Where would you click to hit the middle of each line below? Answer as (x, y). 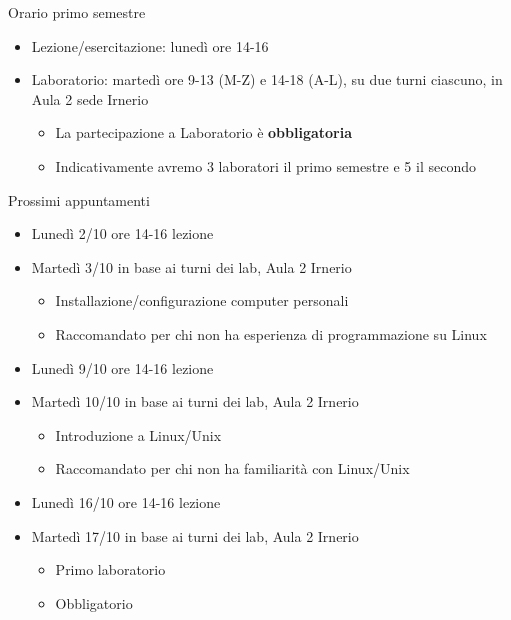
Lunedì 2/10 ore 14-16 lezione (122, 233)
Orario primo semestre (77, 12)
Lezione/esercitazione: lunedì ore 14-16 (150, 45)
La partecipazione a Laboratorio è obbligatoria (204, 132)
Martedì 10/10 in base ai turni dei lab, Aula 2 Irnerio (195, 401)
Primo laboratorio (110, 569)
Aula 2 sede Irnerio (90, 98)
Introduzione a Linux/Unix (138, 434)
